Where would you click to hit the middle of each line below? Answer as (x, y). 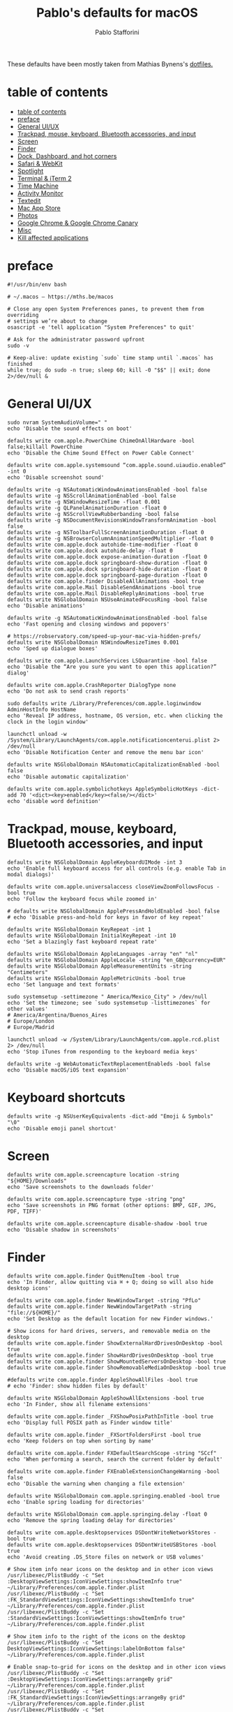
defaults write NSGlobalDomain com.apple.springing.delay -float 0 (107, 1514)
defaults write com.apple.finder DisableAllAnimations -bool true (106, 581)
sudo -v (18, 346)
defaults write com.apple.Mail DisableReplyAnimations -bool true (106, 593)
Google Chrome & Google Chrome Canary (77, 223)
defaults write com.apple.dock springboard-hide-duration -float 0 (107, 569)
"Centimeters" (28, 972)
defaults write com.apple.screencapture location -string (93, 1174)
